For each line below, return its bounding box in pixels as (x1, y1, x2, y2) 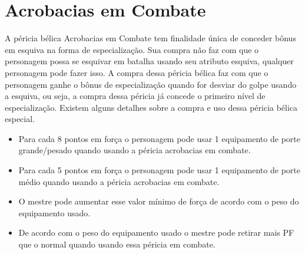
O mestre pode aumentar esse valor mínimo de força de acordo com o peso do (18, 195, 299, 207)
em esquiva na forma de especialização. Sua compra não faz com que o (5, 43, 259, 55)
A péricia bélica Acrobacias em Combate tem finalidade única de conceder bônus (5, 32, 296, 44)
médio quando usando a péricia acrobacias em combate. (18, 175, 220, 187)
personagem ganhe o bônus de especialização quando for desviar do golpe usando (5, 78, 297, 90)
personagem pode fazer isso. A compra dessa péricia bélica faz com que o (5, 66, 268, 78)
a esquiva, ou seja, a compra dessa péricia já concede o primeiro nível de (5, 90, 266, 102)
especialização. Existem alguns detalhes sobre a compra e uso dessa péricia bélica (5, 101, 298, 113)
